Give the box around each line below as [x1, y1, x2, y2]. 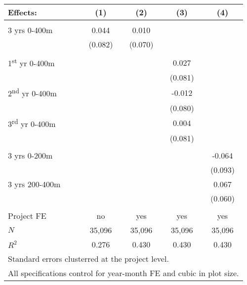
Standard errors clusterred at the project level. [8, 252, 169, 264]
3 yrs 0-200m [8, 149, 53, 161]
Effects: [8, 6, 37, 18]
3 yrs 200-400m [8, 178, 61, 190]
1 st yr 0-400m [8, 56, 55, 69]
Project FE [8, 209, 46, 221]
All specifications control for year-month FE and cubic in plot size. [8, 267, 239, 279]
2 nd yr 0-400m [8, 86, 57, 99]
